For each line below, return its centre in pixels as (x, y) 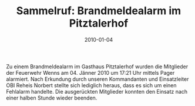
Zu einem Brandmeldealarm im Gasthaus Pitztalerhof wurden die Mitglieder (97, 67)
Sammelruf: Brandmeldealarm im (99, 11)
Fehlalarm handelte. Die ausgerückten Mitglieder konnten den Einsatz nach (97, 91)
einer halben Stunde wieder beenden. (52, 98)
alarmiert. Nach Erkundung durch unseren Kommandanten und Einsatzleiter (97, 79)
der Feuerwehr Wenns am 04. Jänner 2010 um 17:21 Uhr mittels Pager (90, 72)
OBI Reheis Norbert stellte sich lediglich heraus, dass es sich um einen (92, 85)
